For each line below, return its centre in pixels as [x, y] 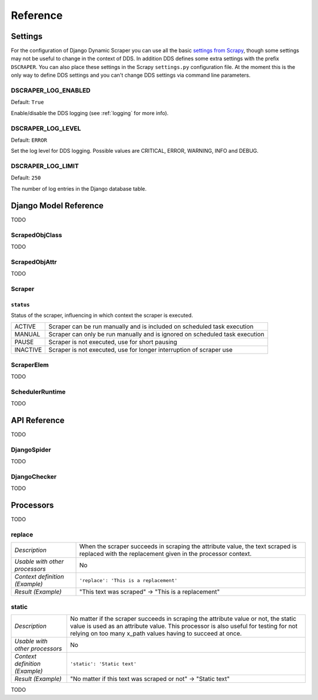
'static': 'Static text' [103, 664]
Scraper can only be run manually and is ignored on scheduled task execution [156, 335]
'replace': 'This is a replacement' [128, 580]
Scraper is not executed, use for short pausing [113, 342]
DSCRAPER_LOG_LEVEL [46, 128]
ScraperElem [30, 365]
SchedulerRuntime [38, 391]
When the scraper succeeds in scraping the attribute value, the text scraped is [188, 547]
